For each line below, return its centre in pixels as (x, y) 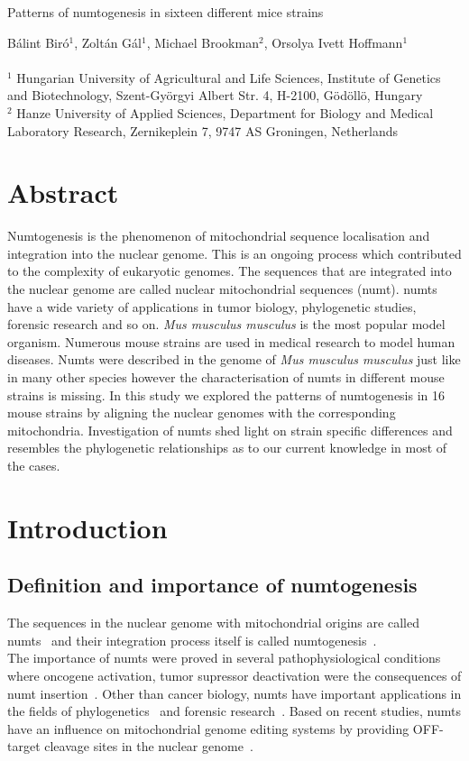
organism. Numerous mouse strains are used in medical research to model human (231, 341)
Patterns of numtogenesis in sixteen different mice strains (166, 12)
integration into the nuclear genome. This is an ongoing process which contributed (234, 253)
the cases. (34, 465)
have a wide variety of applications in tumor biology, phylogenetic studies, (212, 306)
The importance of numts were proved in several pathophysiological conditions (224, 658)
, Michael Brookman (202, 42)
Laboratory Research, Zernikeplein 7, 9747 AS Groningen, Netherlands (202, 130)
